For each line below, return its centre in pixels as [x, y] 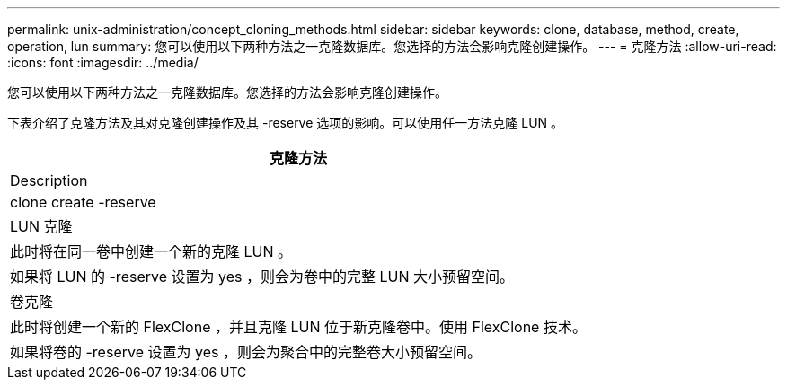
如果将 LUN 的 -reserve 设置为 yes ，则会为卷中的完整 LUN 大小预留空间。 [262, 277]
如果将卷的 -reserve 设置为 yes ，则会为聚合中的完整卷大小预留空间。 [246, 352]
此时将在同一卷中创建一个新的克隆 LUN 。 [151, 251]
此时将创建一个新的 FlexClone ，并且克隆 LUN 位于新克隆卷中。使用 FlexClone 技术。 [298, 327]
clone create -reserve [83, 202]
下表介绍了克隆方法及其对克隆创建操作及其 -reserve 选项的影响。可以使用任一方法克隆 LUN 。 [286, 123]
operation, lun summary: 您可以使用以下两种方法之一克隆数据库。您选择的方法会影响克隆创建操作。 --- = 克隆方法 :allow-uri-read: [392, 46]
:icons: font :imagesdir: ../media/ [103, 62]
